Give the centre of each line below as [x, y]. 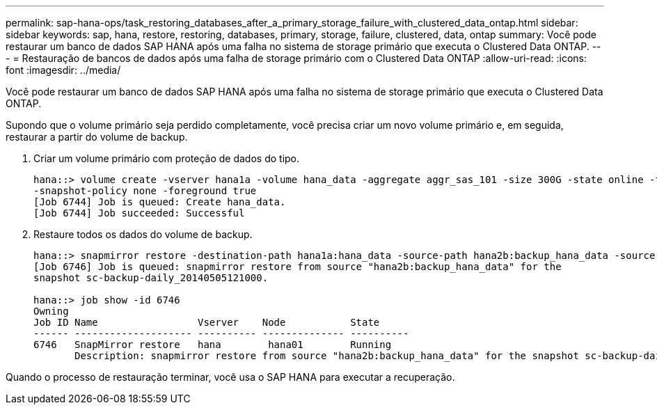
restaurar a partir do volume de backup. [97, 137]
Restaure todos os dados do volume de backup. [143, 234]
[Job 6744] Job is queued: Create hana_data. [160, 202]
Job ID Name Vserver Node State [207, 322]
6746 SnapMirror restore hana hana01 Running [213, 345]
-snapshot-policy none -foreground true [145, 191]
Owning [51, 311]
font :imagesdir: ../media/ [63, 70]
